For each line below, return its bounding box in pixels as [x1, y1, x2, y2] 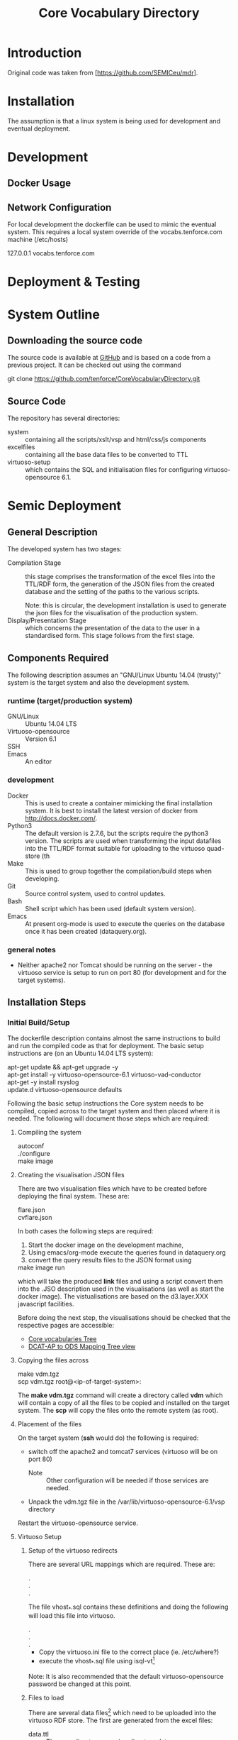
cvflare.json [17, 1213, 52, 1221]
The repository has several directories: [7, 414, 120, 423]
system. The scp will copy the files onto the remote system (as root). [17, 1406, 219, 1414]
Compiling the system [17, 1128, 81, 1136]
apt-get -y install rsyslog [7, 1077, 79, 1086]
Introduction [7, 45, 82, 61]
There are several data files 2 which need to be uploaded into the [28, 1707, 217, 1717]
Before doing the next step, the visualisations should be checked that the [17, 1313, 232, 1321]
